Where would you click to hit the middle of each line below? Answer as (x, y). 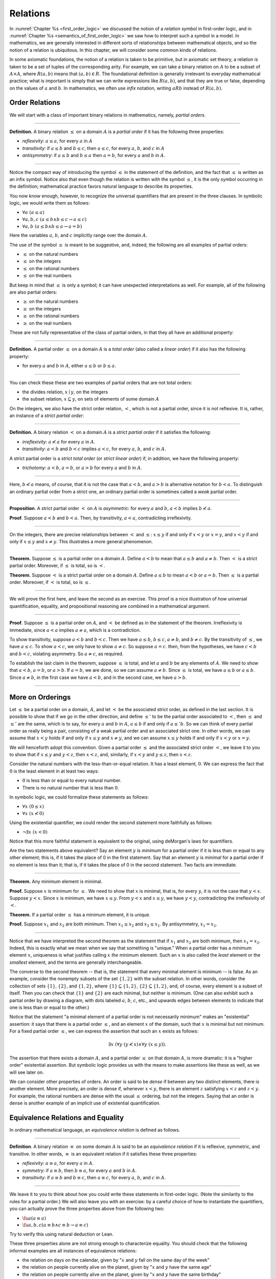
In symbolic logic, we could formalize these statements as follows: (79, 797)
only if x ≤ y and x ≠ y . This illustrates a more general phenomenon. (81, 542)
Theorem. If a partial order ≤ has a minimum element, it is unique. (80, 914)
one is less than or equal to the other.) (49, 1007)
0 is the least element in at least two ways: (54, 771)
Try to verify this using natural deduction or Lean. (61, 1234)
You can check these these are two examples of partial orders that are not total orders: (101, 382)
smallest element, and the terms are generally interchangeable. (76, 962)
